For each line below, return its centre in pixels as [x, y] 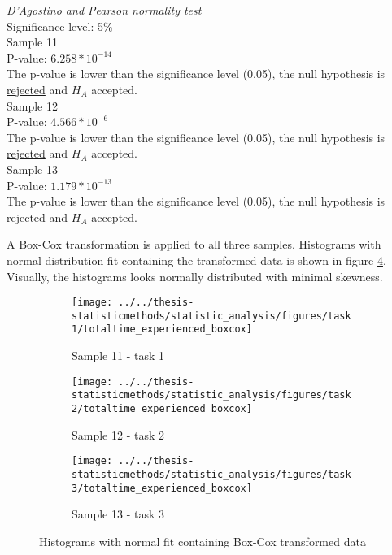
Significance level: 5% [60, 26]
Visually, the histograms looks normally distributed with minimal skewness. [195, 276]
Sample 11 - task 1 [118, 356]
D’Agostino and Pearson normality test [104, 10]
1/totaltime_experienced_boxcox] [162, 330]
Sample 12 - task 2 [118, 434]
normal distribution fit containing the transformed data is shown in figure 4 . [196, 260]
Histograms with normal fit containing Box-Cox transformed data [203, 541]
